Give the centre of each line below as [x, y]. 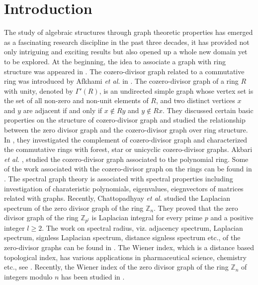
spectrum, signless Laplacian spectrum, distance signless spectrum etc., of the [122, 237]
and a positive [232, 217]
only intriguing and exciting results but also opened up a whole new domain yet [126, 52]
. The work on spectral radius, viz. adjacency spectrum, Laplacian [142, 227]
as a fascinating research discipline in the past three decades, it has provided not [127, 42]
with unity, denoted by [39, 90]
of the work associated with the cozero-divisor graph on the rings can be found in [128, 169]
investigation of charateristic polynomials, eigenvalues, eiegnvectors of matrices [124, 188]
